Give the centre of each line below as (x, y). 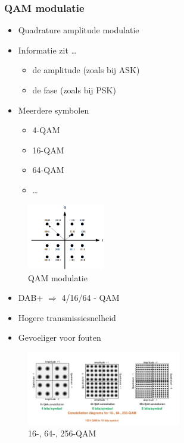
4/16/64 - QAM (91, 298)
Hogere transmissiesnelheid (67, 317)
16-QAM (48, 150)
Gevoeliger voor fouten (60, 337)
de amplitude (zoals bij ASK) (86, 70)
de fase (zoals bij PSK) (74, 90)
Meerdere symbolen (54, 110)
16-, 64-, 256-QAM (62, 433)
